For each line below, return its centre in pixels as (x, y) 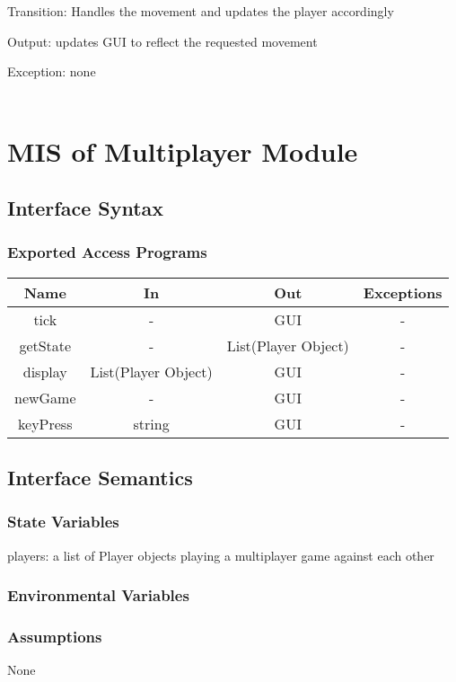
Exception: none (52, 71)
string (151, 423)
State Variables (63, 522)
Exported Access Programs (107, 252)
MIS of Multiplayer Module (183, 151)
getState (45, 345)
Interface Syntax (86, 208)
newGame (45, 397)
